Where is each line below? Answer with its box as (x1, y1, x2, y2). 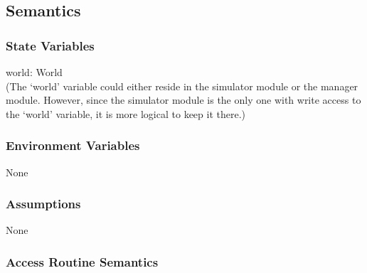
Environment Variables (6, 136, 140, 154)
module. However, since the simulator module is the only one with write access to (6, 92, 361, 107)
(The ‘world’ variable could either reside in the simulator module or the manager (6, 78, 358, 93)
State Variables (6, 36, 95, 54)
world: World (6, 65, 63, 79)
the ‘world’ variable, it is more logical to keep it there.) (6, 106, 245, 121)
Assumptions (6, 195, 81, 213)
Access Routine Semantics (6, 252, 159, 270)
